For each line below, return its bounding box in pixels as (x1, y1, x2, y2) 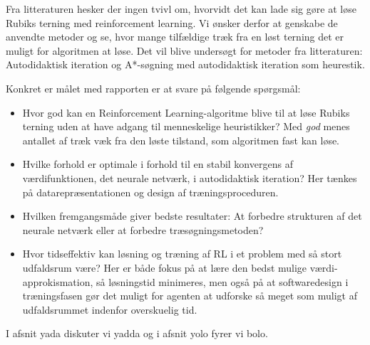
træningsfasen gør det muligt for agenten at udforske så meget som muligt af (22, 288, 357, 303)
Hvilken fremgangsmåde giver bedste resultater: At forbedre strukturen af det (22, 208, 362, 223)
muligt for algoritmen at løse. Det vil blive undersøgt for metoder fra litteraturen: (6, 43, 363, 58)
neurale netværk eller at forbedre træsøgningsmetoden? (22, 222, 264, 237)
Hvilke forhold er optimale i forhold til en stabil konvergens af (22, 156, 293, 171)
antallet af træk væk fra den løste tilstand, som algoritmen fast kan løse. (22, 132, 340, 147)
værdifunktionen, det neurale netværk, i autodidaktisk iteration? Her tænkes (22, 170, 357, 185)
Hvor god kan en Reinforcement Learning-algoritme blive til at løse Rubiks (22, 105, 350, 120)
